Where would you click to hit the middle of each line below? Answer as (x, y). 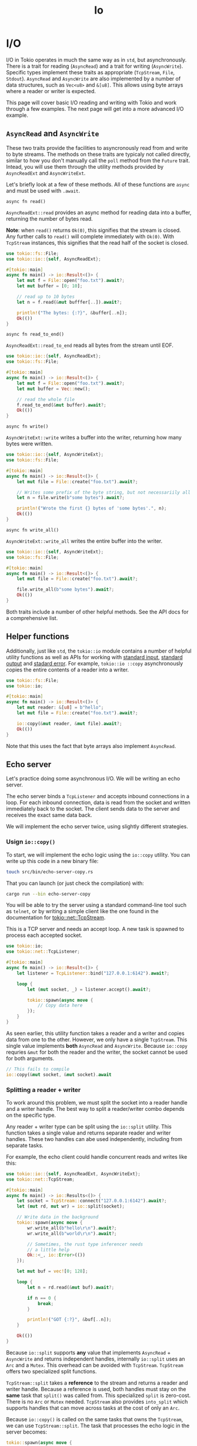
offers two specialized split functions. (51, 1371)
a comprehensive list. (32, 618)
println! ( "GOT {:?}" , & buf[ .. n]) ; (69, 1320)
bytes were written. (29, 444)
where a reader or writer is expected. (51, 91)
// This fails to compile (38, 1069)
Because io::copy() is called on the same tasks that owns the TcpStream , (95, 1419)
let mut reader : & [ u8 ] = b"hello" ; (60, 708)
